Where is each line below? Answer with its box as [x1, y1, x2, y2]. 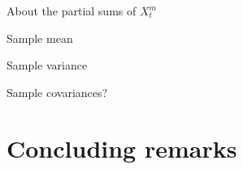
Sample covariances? [7, 83, 108, 100]
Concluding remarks [7, 131, 237, 164]
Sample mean [7, 29, 73, 46]
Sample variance [7, 57, 88, 74]
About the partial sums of [7, 2, 137, 19]
